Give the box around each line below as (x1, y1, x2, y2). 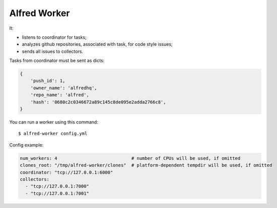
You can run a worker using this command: (9, 119, 98, 125)
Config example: (9, 142, 44, 148)
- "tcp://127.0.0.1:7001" (25, 190, 89, 196)
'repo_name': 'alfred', (30, 92, 89, 98)
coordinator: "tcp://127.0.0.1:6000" (20, 169, 113, 175)
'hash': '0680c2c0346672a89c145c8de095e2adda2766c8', (30, 99, 166, 105)
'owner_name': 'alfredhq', (30, 85, 98, 90)
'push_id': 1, (30, 78, 65, 84)
